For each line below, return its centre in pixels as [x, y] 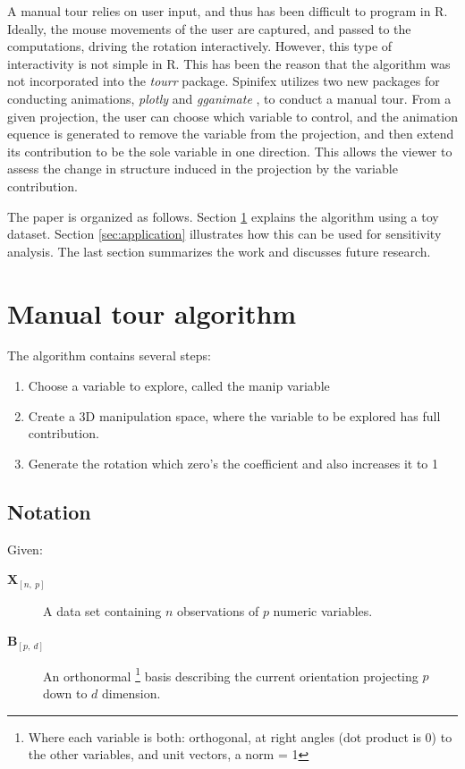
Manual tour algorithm [152, 313]
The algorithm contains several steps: [109, 355]
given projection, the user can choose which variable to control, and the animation [232, 116]
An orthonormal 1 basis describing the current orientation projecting [231, 674]
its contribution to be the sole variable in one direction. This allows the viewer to [230, 151]
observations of [218, 610]
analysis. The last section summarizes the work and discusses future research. [219, 251]
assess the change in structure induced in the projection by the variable [203, 169]
